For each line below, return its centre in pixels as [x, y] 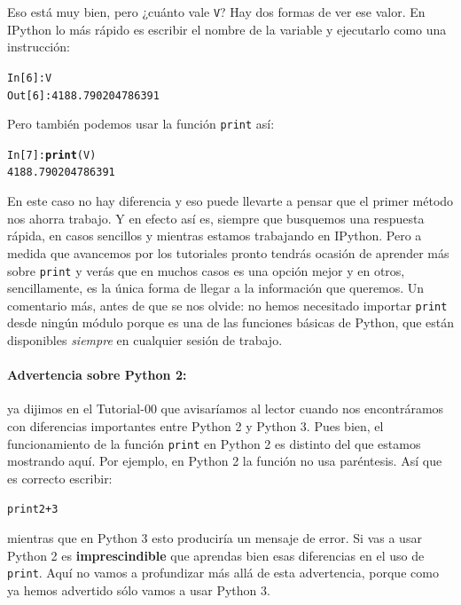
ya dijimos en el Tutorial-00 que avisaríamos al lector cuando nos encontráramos [226, 409]
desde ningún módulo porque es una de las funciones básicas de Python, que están [231, 322]
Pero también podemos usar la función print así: [141, 124]
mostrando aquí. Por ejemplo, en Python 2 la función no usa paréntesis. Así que [225, 461]
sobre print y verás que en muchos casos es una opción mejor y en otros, [206, 270]
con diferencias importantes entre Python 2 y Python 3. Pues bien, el [195, 425]
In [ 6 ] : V [30, 78]
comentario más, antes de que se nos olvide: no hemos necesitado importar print [227, 305]
